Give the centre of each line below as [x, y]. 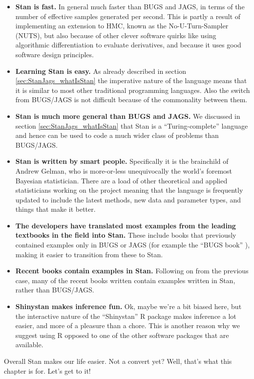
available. [29, 345]
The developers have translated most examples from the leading [126, 225]
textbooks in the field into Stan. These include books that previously [126, 235]
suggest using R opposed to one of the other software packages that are [122, 335]
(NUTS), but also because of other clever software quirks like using [116, 35]
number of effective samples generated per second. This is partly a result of [128, 16]
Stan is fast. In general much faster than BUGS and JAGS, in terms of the [130, 6]
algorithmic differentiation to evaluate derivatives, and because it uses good [128, 45]
